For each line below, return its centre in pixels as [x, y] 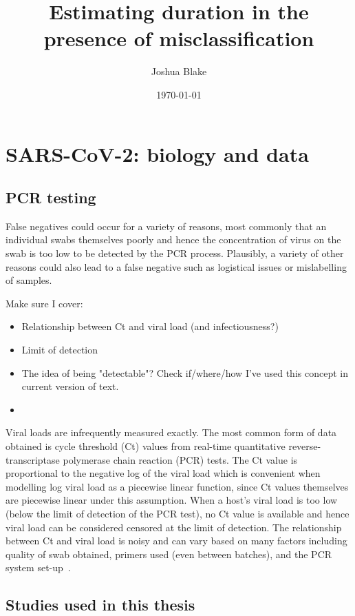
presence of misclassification [179, 38]
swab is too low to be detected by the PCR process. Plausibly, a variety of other [175, 253]
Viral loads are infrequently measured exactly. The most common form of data [171, 432]
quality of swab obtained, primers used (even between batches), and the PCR [169, 554]
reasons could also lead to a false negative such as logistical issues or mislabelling [176, 266]
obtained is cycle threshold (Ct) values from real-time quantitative [146, 446]
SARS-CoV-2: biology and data [157, 153]
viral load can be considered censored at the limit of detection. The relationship [174, 527]
